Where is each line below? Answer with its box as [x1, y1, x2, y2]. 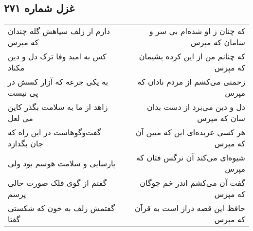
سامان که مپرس [190, 36, 245, 48]
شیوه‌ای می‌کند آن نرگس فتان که [136, 152, 245, 163]
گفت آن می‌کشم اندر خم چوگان [140, 177, 245, 189]
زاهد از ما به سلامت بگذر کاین [8, 101, 108, 113]
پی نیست [8, 87, 38, 99]
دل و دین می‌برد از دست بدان [147, 101, 245, 113]
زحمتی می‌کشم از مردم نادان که [137, 76, 245, 88]
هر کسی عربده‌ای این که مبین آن [136, 126, 245, 138]
